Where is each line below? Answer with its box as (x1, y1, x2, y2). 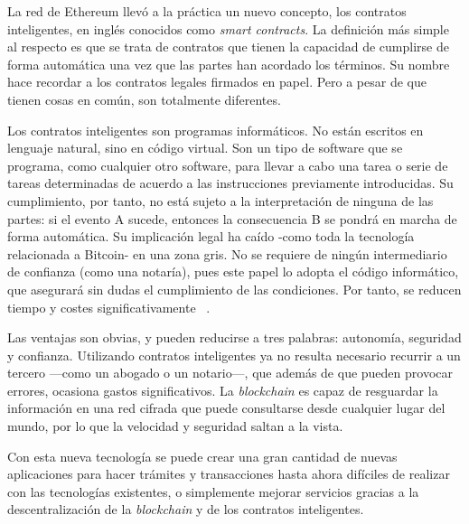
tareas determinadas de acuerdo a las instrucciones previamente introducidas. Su (7, 173, 454, 192)
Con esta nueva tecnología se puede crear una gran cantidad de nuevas (7, 446, 398, 465)
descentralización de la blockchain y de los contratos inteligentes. (7, 500, 364, 519)
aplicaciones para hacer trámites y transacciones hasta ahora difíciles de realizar (7, 464, 450, 483)
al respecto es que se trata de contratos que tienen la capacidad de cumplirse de (7, 37, 449, 56)
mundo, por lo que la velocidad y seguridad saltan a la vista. (7, 416, 343, 435)
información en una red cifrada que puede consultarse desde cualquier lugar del (7, 398, 446, 417)
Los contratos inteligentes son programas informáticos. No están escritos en (7, 120, 424, 139)
